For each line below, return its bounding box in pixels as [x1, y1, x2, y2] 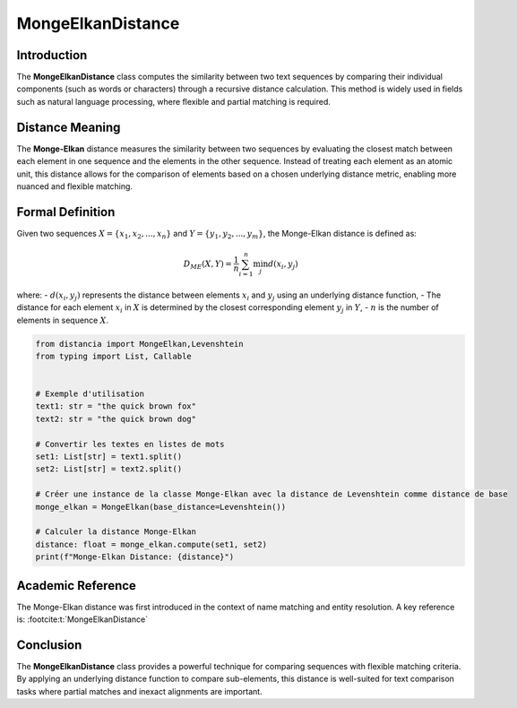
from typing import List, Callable [35, 350, 192, 361]
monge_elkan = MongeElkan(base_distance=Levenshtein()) [35, 502, 287, 512]
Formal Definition [16, 204, 116, 220]
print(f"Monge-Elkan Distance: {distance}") [35, 552, 235, 562]
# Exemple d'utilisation [35, 389, 145, 399]
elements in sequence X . [16, 315, 109, 325]
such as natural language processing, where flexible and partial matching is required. [16, 96, 332, 107]
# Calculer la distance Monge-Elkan [35, 527, 197, 537]
